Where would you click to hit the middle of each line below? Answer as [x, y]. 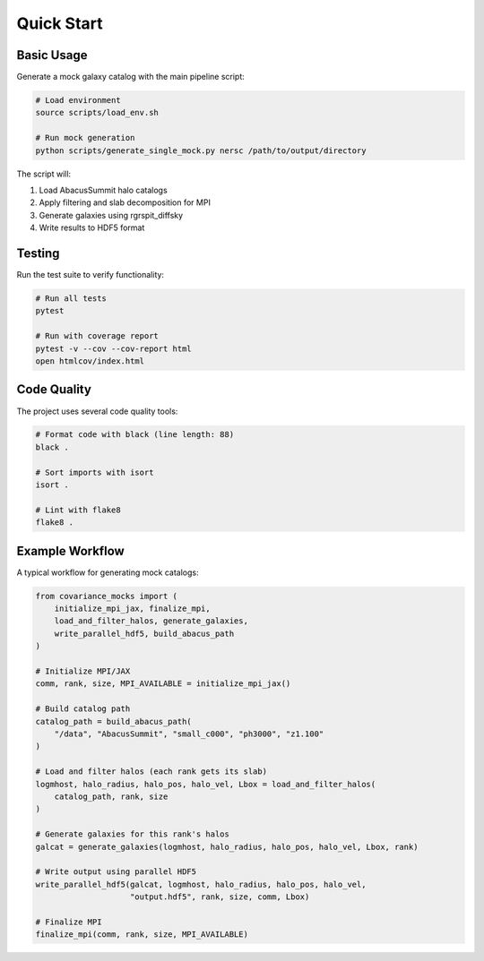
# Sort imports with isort [95, 472]
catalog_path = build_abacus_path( [113, 721]
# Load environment [78, 100]
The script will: [44, 174]
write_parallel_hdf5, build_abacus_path [144, 633]
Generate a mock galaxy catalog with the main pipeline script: [131, 77]
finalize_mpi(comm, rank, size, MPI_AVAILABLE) [142, 935]
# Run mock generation [85, 138]
